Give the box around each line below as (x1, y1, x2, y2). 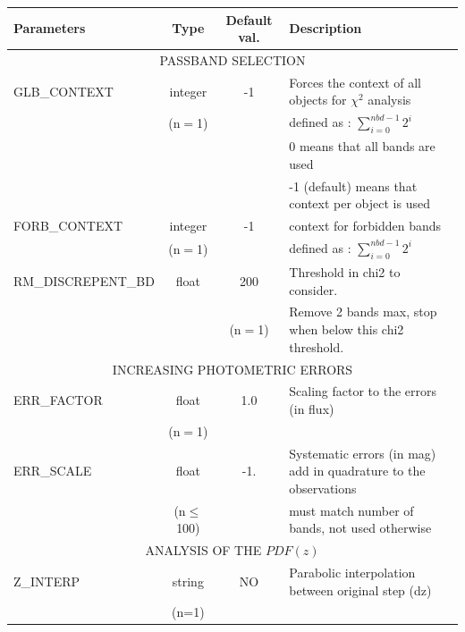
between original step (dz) (289, 580, 432, 599)
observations (289, 478, 357, 497)
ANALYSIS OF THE (145, 541, 262, 560)
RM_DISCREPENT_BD (13, 271, 155, 290)
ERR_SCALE (13, 461, 92, 480)
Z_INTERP (13, 571, 80, 590)
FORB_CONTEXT (13, 216, 123, 235)
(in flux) (289, 399, 334, 417)
